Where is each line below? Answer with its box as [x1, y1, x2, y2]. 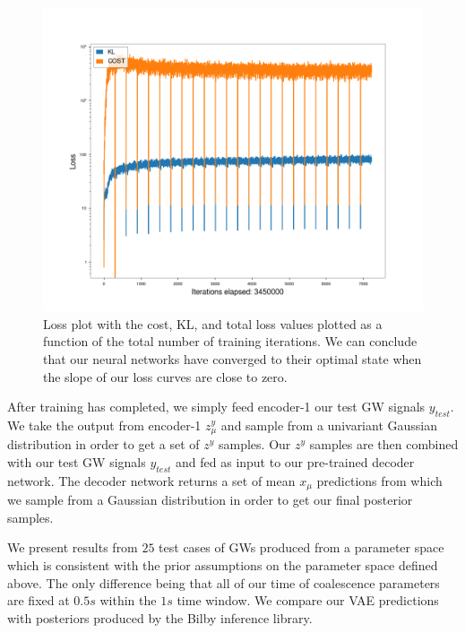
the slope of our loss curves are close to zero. [43, 367, 288, 386]
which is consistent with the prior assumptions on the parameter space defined [7, 556, 438, 575]
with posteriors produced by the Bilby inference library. [7, 608, 313, 627]
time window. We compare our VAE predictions [177, 591, 439, 610]
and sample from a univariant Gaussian [220, 415, 437, 434]
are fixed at [7, 591, 70, 610]
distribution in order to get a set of [7, 435, 200, 454]
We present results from [7, 538, 138, 557]
